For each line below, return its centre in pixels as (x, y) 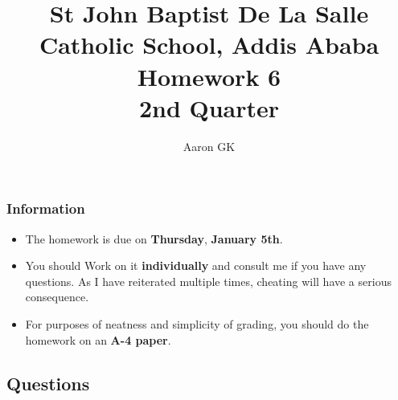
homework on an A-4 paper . (98, 339)
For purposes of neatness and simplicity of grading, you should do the (197, 323)
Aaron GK (209, 146)
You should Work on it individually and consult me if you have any (196, 265)
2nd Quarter (209, 107)
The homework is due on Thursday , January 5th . (154, 238)
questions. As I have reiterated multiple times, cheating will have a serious (208, 281)
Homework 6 (209, 76)
